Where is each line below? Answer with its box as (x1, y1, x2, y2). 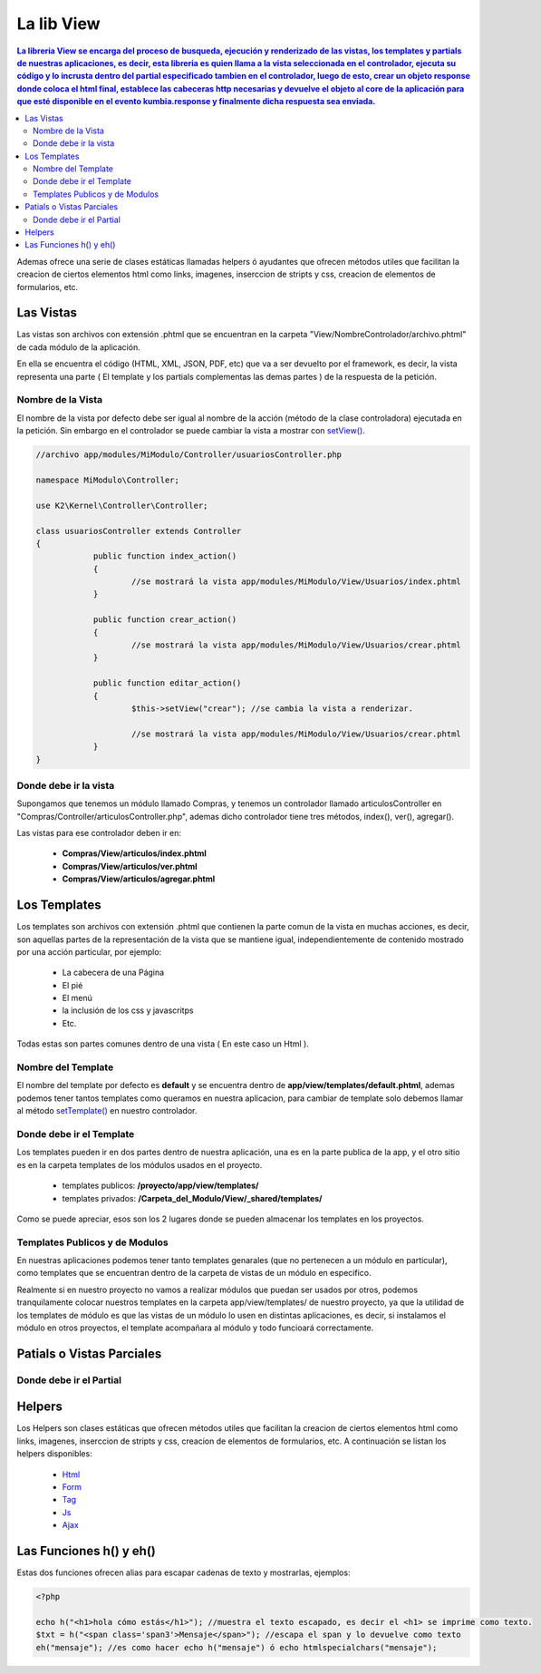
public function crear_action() (92, 615, 237, 625)
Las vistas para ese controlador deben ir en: (16, 828, 181, 839)
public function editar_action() (92, 678, 242, 688)
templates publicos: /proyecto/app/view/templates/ (62, 1180, 259, 1192)
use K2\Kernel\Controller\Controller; (35, 500, 208, 511)
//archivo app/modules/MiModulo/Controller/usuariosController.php (35, 450, 343, 460)
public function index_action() (92, 551, 237, 561)
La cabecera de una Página (62, 967, 165, 978)
